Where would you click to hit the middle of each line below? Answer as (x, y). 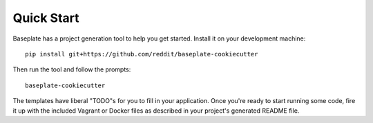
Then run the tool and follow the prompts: (72, 69)
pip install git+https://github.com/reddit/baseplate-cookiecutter (142, 54)
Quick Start (46, 18)
